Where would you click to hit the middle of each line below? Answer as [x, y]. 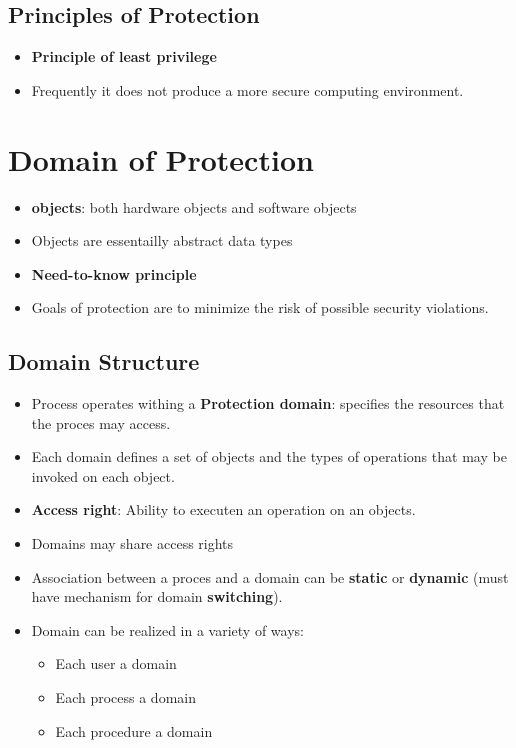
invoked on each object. [103, 475]
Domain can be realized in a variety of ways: [167, 629]
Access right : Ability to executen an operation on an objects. [223, 509]
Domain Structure [104, 361]
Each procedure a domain [134, 730]
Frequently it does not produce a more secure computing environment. [247, 89]
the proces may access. [101, 422]
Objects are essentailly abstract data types [162, 240]
